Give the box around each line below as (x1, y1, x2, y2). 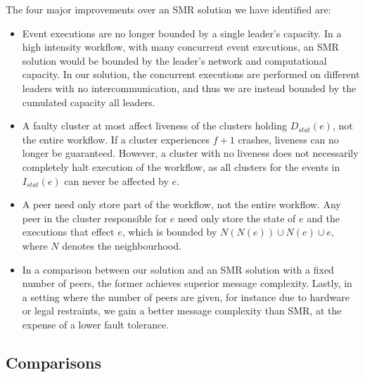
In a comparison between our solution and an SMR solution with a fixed (22, 262, 334, 276)
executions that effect (22, 224, 115, 239)
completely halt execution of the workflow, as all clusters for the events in (22, 159, 340, 174)
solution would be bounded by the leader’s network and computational (22, 53, 327, 68)
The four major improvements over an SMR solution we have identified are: (6, 2, 331, 16)
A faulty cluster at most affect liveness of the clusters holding (22, 118, 287, 133)
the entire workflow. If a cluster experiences (22, 132, 210, 146)
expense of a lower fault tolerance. (22, 317, 169, 331)
